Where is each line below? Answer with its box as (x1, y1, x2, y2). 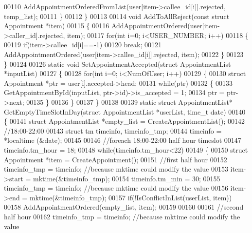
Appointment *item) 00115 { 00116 (4, 20, 109, 31)
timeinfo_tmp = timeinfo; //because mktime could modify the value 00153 (4, 164, 228, 174)
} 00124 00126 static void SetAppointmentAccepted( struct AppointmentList (4, 58, 231, 69)
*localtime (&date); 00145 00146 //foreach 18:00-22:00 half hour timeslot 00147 (4, 135, 241, 145)
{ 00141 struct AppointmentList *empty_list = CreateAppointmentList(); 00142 (4, 116, 245, 126)
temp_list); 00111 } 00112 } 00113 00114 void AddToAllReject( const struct (4, 11, 230, 21)
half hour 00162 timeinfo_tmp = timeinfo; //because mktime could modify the (4, 212, 240, 222)
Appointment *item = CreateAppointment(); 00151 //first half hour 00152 (4, 154, 227, 164)
